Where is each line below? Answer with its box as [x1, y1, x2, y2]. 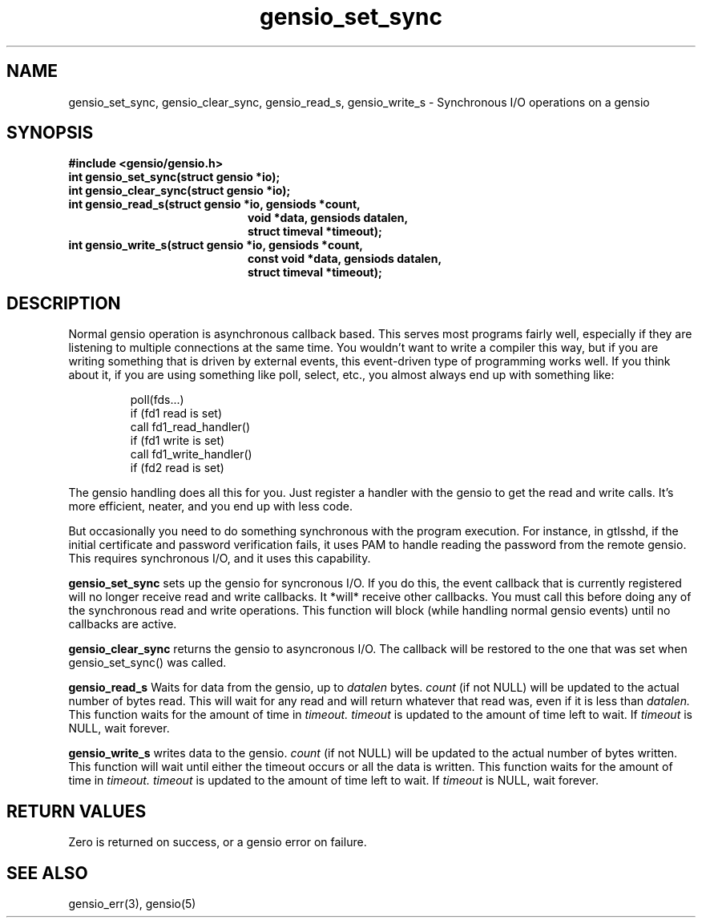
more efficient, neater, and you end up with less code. [68, 499, 353, 514]
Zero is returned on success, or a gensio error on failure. [68, 835, 367, 849]
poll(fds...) [130, 393, 184, 407]
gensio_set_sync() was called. [68, 656, 227, 670]
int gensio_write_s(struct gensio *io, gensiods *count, [68, 238, 363, 252]
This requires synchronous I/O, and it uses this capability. [68, 551, 371, 566]
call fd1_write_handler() [130, 447, 252, 462]
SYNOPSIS [6, 123, 94, 143]
